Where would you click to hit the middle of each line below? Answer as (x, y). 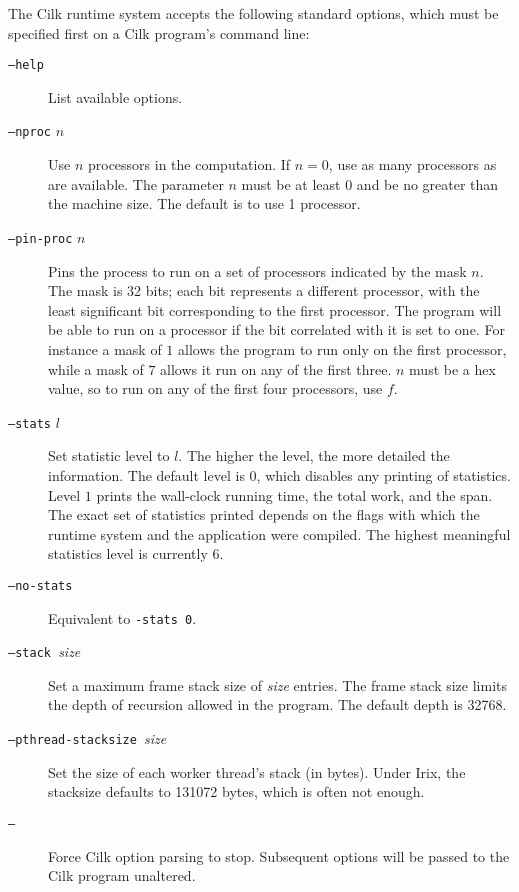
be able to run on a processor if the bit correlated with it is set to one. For (276, 329)
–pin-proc (40, 238)
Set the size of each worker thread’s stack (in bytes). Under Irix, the (257, 771)
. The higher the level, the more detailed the (314, 455)
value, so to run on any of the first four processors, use (215, 388)
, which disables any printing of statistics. (383, 474)
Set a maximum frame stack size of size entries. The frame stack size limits (278, 684)
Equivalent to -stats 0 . (122, 617)
